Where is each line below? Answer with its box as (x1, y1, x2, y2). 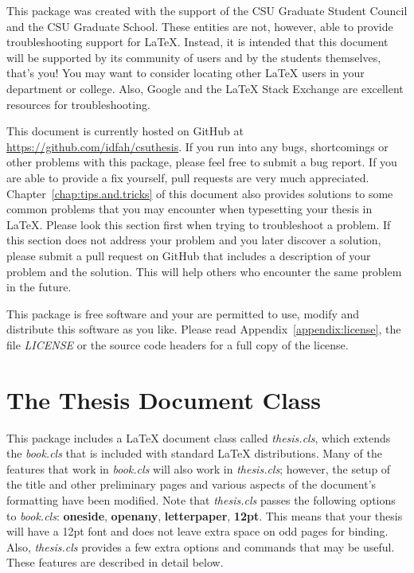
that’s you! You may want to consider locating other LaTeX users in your (6, 64, 365, 81)
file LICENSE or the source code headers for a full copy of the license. (6, 336, 349, 353)
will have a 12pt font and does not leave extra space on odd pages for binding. (6, 523, 389, 540)
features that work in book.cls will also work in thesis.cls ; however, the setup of (6, 460, 391, 477)
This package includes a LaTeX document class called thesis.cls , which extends (6, 429, 391, 446)
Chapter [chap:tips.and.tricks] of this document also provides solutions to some (6, 185, 393, 201)
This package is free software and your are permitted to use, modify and (6, 305, 360, 322)
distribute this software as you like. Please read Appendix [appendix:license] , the (6, 321, 401, 337)
